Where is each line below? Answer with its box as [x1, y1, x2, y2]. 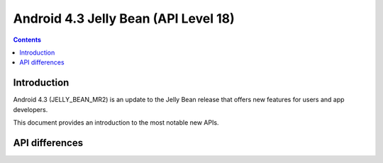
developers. [13, 105, 48, 113]
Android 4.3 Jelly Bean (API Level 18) [13, 11, 235, 26]
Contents [13, 35, 42, 44]
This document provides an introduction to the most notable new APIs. [13, 118, 219, 127]
